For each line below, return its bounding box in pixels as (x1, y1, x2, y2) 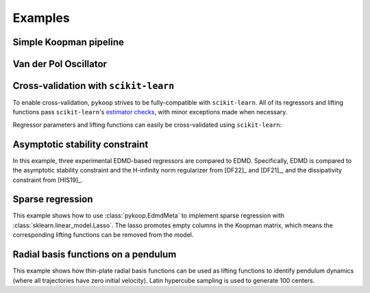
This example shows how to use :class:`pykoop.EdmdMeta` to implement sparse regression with (12, 212, 284, 220)
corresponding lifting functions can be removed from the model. (12, 231, 194, 239)
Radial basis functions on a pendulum (12, 249, 177, 260)
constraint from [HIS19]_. (12, 175, 83, 184)
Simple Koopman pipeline (12, 36, 125, 48)
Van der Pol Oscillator (12, 58, 108, 70)
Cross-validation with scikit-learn (12, 80, 175, 92)
